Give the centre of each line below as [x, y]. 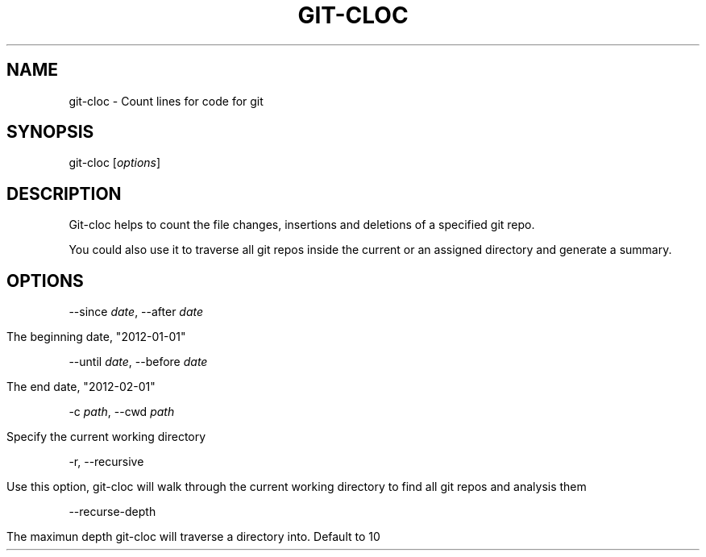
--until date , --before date [138, 362]
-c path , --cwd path [122, 412]
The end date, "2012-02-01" [81, 387]
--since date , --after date [136, 312]
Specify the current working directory [106, 437]
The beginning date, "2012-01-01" [96, 337]
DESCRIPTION [64, 193]
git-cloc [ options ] [115, 163]
